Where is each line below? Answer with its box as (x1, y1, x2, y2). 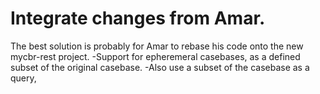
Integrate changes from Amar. (10, 7, 266, 30)
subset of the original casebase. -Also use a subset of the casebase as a (10, 61, 310, 73)
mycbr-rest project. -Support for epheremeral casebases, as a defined (10, 50, 301, 62)
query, (10, 72, 37, 84)
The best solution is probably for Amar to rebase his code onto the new (10, 40, 304, 52)
